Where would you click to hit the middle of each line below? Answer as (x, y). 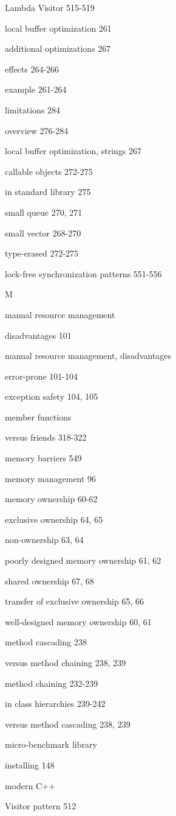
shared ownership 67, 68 (49, 580)
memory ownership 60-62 (51, 499)
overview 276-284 (37, 130)
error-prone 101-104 (41, 376)
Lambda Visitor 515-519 (50, 7)
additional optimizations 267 (58, 48)
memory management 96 (51, 478)
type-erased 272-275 (42, 253)
